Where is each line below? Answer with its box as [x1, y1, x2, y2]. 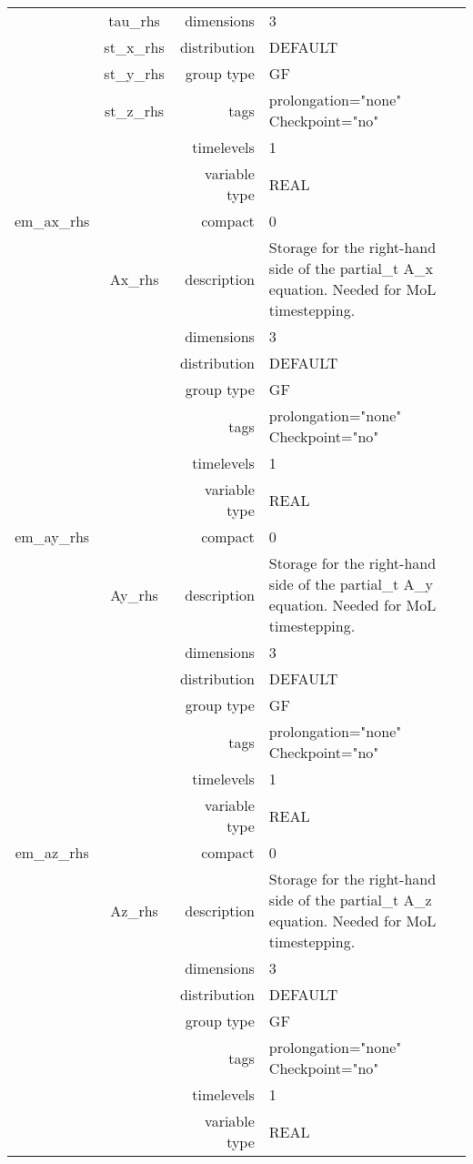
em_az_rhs [15, 842, 89, 863]
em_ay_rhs [15, 526, 90, 547]
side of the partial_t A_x [268, 258, 433, 278]
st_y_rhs [104, 63, 165, 84]
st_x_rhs [104, 36, 165, 57]
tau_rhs [108, 10, 160, 31]
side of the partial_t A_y [268, 573, 433, 594]
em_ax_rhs [15, 210, 90, 231]
